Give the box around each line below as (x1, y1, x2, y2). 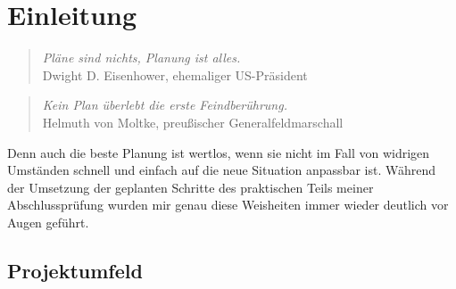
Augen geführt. (7, 212, 89, 231)
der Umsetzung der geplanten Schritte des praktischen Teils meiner (7, 178, 374, 196)
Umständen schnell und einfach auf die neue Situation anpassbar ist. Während (7, 161, 436, 179)
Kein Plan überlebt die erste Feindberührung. (42, 95, 287, 114)
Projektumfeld (7, 256, 143, 284)
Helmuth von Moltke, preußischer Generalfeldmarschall (42, 112, 344, 131)
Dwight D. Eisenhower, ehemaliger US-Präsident (42, 65, 308, 84)
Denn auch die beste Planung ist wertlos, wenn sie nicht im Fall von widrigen (7, 143, 430, 161)
